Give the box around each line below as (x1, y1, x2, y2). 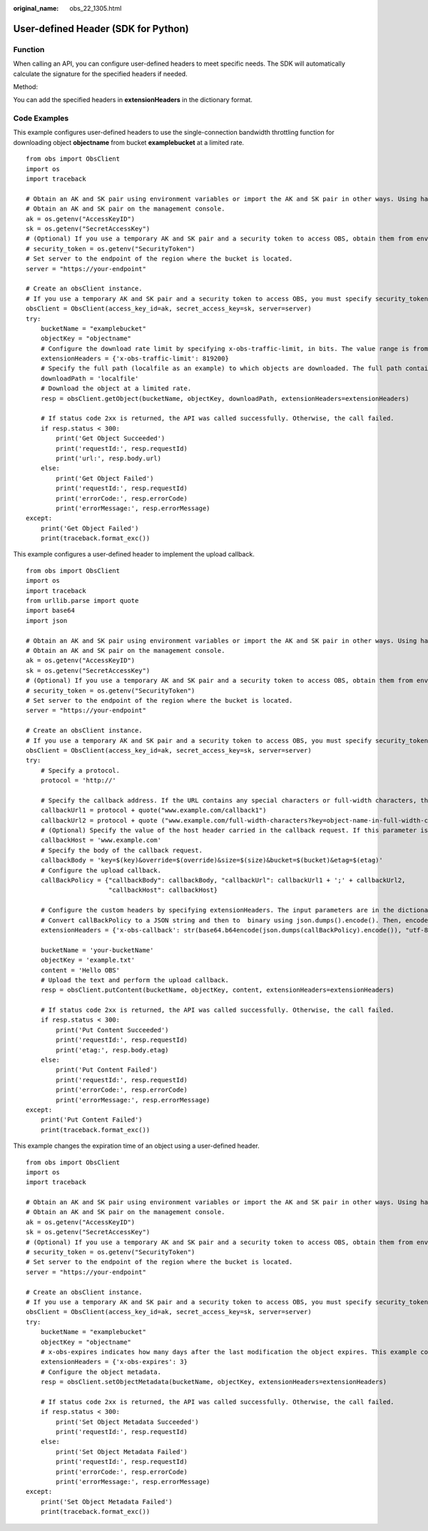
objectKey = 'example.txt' (40, 956, 136, 965)
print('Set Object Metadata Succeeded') (56, 1418, 199, 1426)
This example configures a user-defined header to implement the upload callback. (13, 550, 255, 559)
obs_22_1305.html (69, 4, 122, 12)
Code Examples (13, 113, 69, 123)
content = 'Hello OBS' (40, 966, 121, 974)
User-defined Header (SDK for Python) (13, 22, 189, 35)
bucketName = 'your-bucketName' (40, 946, 154, 954)
